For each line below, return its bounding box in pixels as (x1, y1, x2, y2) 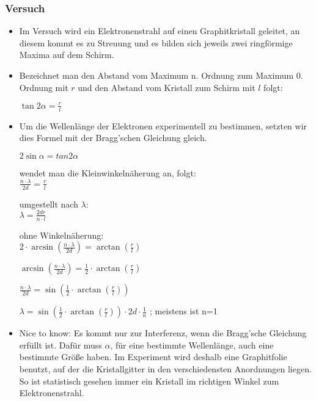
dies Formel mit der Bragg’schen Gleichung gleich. (19, 131, 207, 144)
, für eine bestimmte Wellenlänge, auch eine (110, 338, 274, 351)
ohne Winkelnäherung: (19, 228, 104, 241)
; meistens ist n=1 (150, 305, 218, 317)
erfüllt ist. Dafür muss (19, 338, 102, 351)
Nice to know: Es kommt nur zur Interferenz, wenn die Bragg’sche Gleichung (19, 327, 307, 339)
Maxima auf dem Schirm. (19, 48, 114, 61)
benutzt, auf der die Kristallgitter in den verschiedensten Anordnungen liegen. (19, 362, 312, 375)
